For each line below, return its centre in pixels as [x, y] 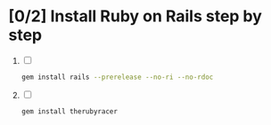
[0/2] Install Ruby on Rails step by [135, 16]
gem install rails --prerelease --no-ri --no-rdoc [117, 77]
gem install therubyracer [69, 111]
